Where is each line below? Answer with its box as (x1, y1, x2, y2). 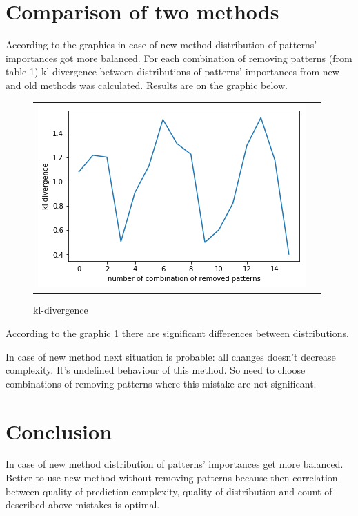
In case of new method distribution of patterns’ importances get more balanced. (6, 457, 344, 471)
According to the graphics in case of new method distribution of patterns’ (6, 37, 317, 52)
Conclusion (6, 417, 112, 445)
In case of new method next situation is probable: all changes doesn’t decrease (6, 349, 336, 363)
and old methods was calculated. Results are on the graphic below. (6, 77, 288, 92)
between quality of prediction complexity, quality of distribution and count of (6, 484, 332, 498)
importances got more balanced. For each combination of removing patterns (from (6, 50, 352, 65)
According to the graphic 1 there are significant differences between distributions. (6, 325, 349, 340)
